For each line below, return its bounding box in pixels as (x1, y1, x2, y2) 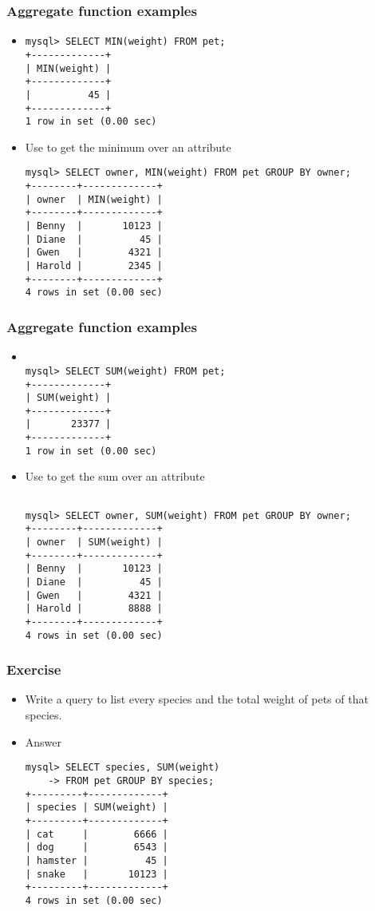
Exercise (6, 659, 61, 679)
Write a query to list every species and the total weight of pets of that (25, 691, 369, 707)
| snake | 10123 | (25, 868, 168, 880)
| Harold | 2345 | (25, 260, 163, 271)
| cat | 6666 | (25, 828, 168, 840)
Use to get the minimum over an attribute (25, 138, 231, 155)
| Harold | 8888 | (25, 603, 163, 615)
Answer (25, 733, 62, 750)
